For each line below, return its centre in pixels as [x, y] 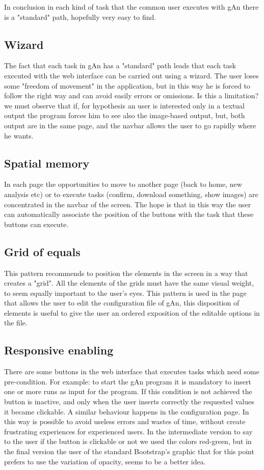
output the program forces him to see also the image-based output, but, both [125, 115]
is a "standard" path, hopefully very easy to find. [80, 17]
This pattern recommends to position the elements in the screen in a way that [126, 273]
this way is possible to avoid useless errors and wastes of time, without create [125, 421]
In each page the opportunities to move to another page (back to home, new [123, 184]
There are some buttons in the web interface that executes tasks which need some [132, 371]
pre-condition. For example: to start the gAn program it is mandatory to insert [128, 381]
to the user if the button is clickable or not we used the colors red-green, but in [128, 441]
